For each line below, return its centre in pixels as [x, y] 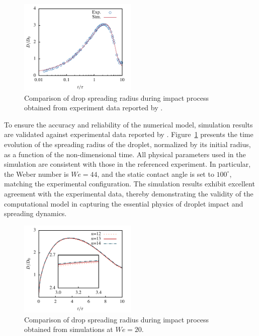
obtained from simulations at [69, 329]
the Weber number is [36, 174]
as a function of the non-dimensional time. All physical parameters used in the [125, 154]
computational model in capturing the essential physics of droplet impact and [124, 203]
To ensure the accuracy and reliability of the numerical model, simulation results [128, 124]
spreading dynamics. [35, 213]
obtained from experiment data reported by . [94, 108]
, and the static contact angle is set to [156, 174]
